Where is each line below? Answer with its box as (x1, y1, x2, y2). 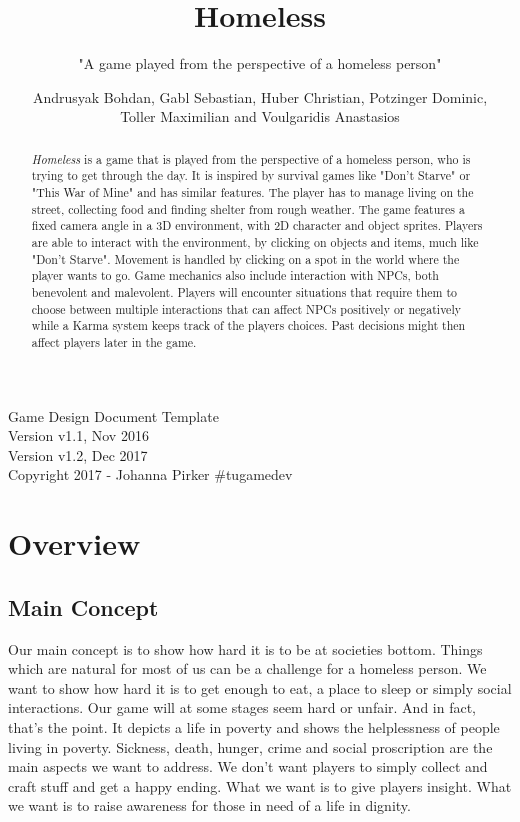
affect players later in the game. (31, 333, 197, 350)
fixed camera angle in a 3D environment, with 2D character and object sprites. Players (31, 217, 483, 234)
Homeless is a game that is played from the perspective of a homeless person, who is (31, 150, 471, 167)
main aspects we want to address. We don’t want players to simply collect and (8, 756, 488, 777)
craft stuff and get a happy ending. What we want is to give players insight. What (8, 775, 512, 796)
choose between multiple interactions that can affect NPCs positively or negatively (31, 300, 461, 317)
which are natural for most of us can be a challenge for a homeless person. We (8, 658, 487, 679)
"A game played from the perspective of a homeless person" (78, 53, 442, 74)
